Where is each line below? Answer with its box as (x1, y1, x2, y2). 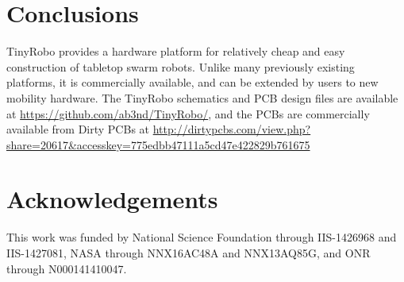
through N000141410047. (6, 260, 127, 276)
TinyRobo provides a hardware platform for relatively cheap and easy (6, 43, 345, 60)
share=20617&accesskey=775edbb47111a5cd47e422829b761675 (6, 136, 310, 153)
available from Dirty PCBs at (6, 121, 150, 137)
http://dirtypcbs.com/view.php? (152, 121, 311, 137)
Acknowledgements (6, 183, 218, 215)
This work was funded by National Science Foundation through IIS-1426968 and (6, 229, 397, 245)
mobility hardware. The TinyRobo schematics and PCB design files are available (6, 89, 398, 106)
